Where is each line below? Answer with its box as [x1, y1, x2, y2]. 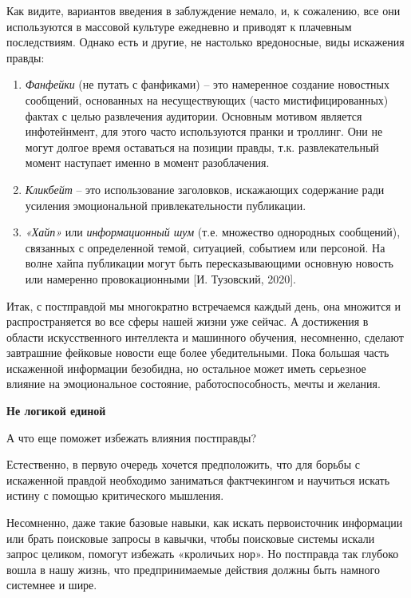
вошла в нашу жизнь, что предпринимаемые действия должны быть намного [6, 560, 380, 577]
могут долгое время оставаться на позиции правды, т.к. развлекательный [25, 138, 379, 155]
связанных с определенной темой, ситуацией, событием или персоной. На [25, 239, 385, 255]
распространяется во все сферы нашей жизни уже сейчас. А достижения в [6, 313, 369, 330]
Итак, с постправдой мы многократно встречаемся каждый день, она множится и [6, 297, 401, 314]
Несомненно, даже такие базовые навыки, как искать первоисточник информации [6, 514, 403, 531]
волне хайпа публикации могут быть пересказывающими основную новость [25, 255, 393, 271]
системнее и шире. [6, 576, 97, 593]
